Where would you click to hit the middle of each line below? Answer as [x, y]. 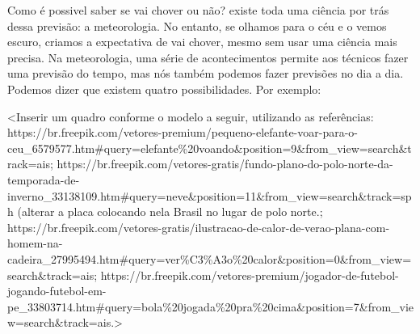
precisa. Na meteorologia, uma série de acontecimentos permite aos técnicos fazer [208, 57]
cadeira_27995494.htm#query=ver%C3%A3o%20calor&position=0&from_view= [210, 258]
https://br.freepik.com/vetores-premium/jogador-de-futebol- [250, 275]
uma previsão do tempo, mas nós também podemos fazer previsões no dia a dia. [206, 73]
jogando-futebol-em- [57, 291]
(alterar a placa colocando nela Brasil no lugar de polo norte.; [170, 211]
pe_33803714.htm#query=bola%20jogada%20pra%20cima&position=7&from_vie [211, 306]
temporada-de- [44, 179]
